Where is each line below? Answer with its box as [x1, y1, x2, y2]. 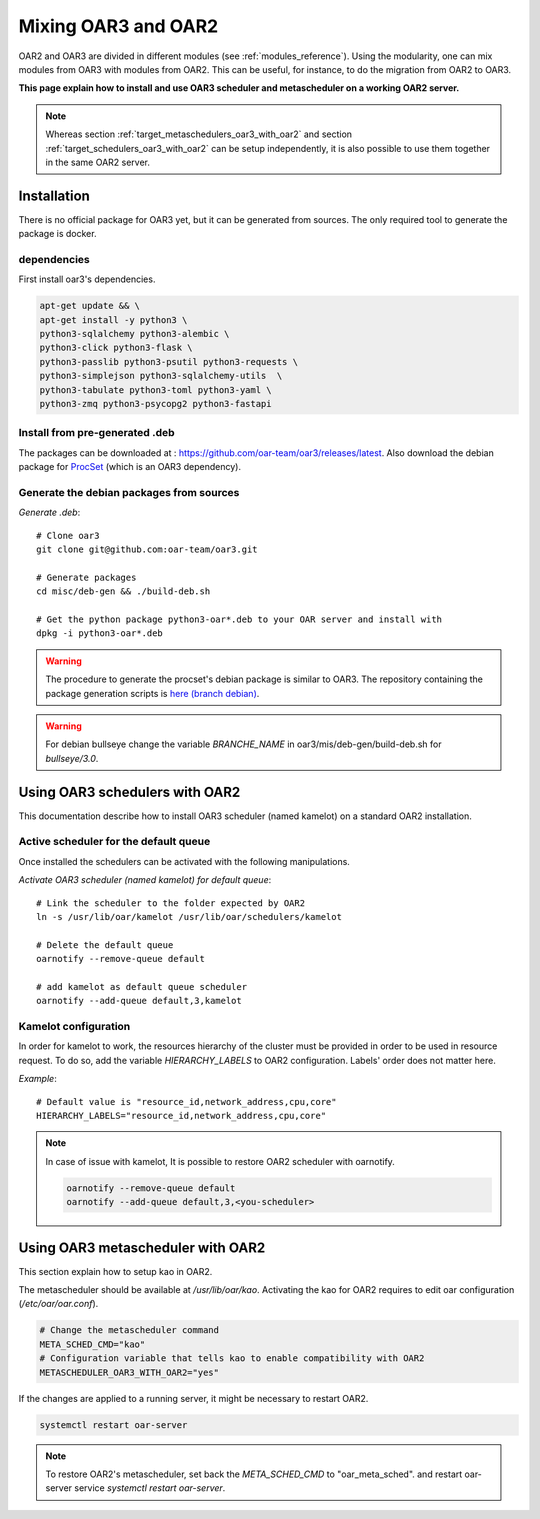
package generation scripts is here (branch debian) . [45, 687, 260, 699]
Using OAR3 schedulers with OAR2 [18, 783, 241, 800]
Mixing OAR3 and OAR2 [18, 15, 219, 37]
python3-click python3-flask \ [39, 342, 194, 354]
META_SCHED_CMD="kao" [39, 1338, 146, 1350]
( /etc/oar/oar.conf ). [18, 1298, 99, 1310]
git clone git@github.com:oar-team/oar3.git [36, 544, 259, 555]
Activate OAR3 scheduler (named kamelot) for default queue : [18, 874, 272, 886]
